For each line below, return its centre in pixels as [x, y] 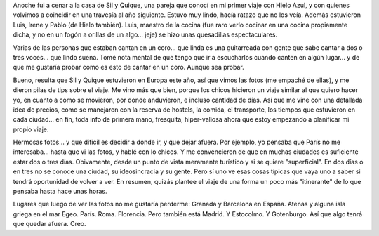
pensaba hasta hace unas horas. [60, 191]
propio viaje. [31, 129]
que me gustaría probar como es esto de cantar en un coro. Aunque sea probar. [129, 67]
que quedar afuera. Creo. [50, 224]
